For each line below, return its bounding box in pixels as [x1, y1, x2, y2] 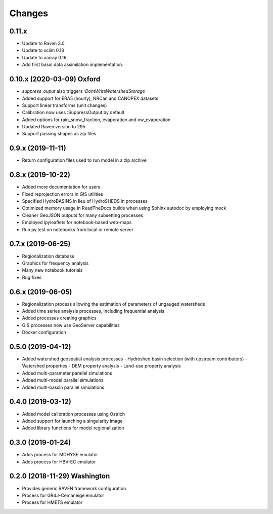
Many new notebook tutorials [22, 267, 83, 273]
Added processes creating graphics [22, 315, 97, 321]
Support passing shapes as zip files [22, 131, 97, 137]
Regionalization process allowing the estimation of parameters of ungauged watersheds [22, 301, 205, 307]
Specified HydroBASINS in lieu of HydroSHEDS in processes [22, 198, 148, 204]
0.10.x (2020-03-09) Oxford [9, 75, 101, 84]
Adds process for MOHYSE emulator [22, 452, 99, 458]
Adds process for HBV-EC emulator [22, 459, 96, 465]
